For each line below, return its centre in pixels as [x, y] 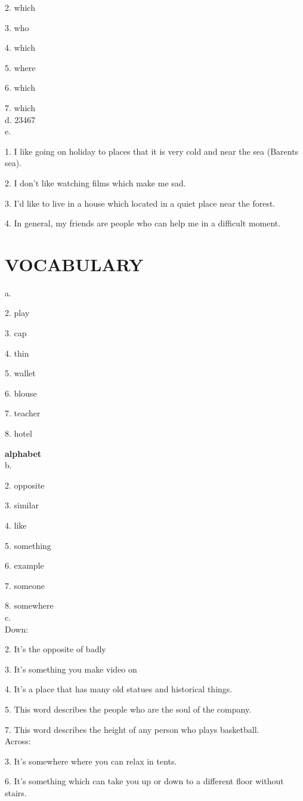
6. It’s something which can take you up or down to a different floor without [144, 781]
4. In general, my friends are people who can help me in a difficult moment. [143, 223]
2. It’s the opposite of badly [55, 649]
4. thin [17, 353]
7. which [20, 107]
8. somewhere [29, 605]
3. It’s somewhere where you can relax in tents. [91, 761]
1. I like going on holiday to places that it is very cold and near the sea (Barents [152, 151]
